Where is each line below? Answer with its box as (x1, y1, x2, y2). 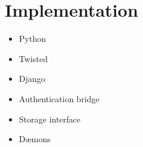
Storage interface (19, 112, 81, 125)
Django (19, 72, 45, 85)
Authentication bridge (19, 92, 100, 105)
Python (19, 32, 46, 45)
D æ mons (19, 133, 51, 145)
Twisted (19, 52, 48, 65)
